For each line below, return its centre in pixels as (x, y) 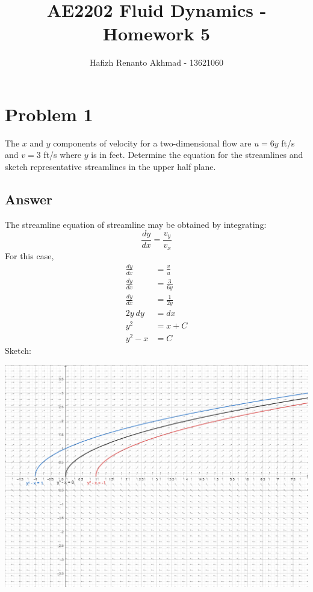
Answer (29, 199)
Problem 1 (49, 114)
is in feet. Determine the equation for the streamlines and (197, 155)
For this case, (29, 255)
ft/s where (63, 155)
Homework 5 (156, 33)
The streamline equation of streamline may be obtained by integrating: (136, 224)
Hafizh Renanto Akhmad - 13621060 (156, 62)
